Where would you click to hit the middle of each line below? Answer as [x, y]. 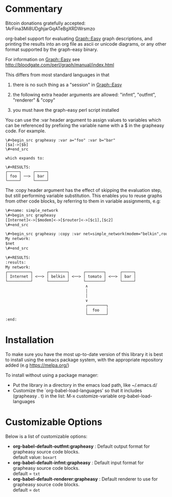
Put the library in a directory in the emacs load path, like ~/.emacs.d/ [85, 385]
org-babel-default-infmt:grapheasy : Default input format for [78, 463]
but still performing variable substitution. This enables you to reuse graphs [84, 195]
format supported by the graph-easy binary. [52, 49]
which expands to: [25, 158]
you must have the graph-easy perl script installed [66, 110]
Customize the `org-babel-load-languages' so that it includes [77, 391]
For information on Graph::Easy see [43, 59]
